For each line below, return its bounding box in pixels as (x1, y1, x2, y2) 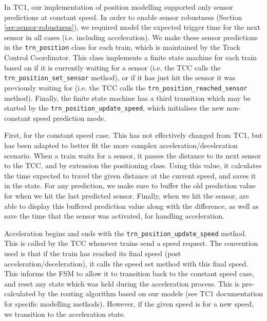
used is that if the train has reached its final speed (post (4, 247, 181, 258)
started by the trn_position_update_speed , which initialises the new (4, 102, 224, 113)
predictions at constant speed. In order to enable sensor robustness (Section (4, 11, 242, 22)
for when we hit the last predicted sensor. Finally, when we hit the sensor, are (4, 190, 249, 201)
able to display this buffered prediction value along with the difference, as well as (4, 200, 259, 211)
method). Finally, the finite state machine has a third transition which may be (4, 92, 251, 103)
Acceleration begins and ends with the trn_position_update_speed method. (4, 227, 247, 238)
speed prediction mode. (33, 112, 106, 123)
